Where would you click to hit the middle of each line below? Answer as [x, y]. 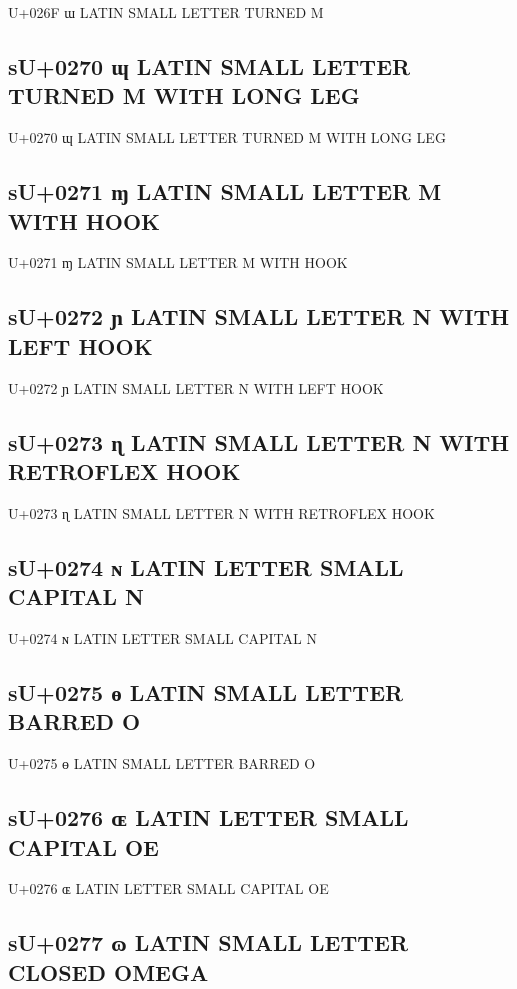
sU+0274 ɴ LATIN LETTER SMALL [206, 566]
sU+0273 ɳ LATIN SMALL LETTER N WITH [259, 441]
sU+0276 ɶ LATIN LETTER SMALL [208, 817]
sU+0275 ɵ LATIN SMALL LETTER [206, 691]
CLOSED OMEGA [108, 971]
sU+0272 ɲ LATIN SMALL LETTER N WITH [259, 316]
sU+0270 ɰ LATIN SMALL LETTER [209, 65]
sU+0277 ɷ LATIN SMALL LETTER [208, 942]
